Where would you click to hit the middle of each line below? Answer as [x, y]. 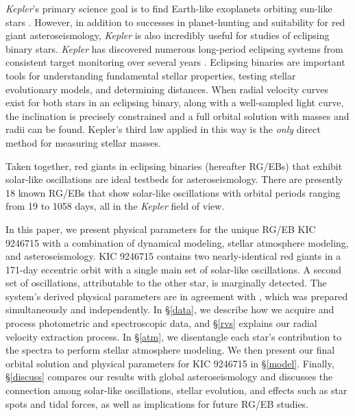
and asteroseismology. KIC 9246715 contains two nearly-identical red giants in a [173, 256]
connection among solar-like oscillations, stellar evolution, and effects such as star [176, 390]
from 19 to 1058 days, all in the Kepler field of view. [115, 206]
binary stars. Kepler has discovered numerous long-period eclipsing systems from [174, 48]
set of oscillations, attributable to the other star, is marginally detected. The [166, 283]
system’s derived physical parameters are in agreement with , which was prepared [177, 296]
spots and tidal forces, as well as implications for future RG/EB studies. [157, 403]
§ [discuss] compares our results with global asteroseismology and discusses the [169, 377]
